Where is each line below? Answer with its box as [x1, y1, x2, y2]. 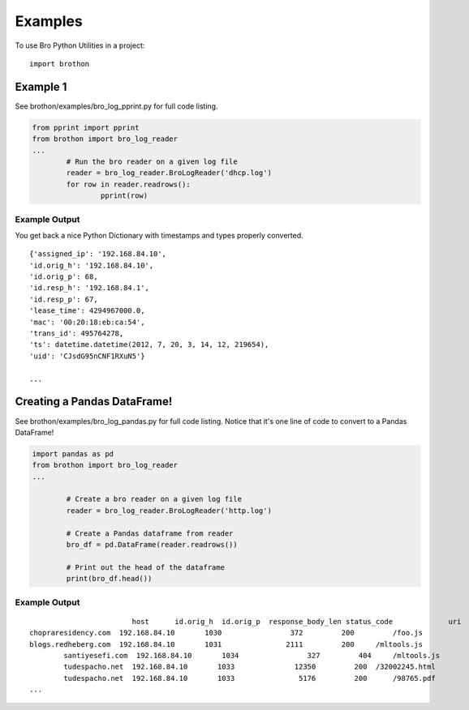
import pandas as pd [32, 449, 114, 458]
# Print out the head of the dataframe [66, 562, 225, 571]
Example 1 [15, 79, 67, 93]
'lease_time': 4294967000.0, [29, 306, 145, 315]
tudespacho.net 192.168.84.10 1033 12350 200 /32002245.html [63, 662, 436, 672]
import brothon [29, 59, 90, 68]
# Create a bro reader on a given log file [66, 494, 243, 504]
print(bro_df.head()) [66, 574, 153, 584]
